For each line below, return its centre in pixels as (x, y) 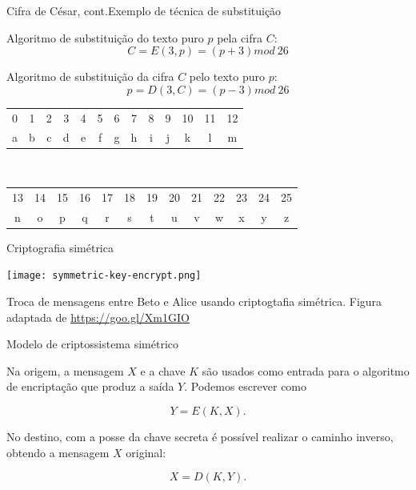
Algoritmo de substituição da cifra (90, 76)
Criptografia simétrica (60, 247)
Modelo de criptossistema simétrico (93, 344)
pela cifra (240, 37)
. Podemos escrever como (246, 386)
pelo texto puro (227, 76)
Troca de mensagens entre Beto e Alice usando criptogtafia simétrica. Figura (194, 301)
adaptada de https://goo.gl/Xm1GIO (98, 317)
